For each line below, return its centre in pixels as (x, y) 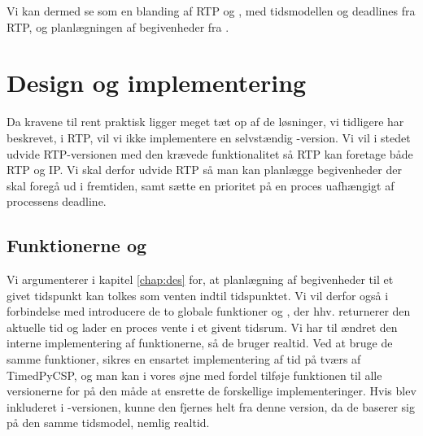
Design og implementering (157, 83)
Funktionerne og (77, 245)
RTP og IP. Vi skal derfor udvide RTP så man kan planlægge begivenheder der (204, 170)
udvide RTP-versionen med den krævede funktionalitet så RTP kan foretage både (210, 153)
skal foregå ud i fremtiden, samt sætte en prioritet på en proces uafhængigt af (201, 185)
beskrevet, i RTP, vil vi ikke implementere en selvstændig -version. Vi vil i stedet (209, 137)
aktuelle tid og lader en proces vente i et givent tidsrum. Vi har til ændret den (202, 327)
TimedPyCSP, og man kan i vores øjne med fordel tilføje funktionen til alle (194, 375)
